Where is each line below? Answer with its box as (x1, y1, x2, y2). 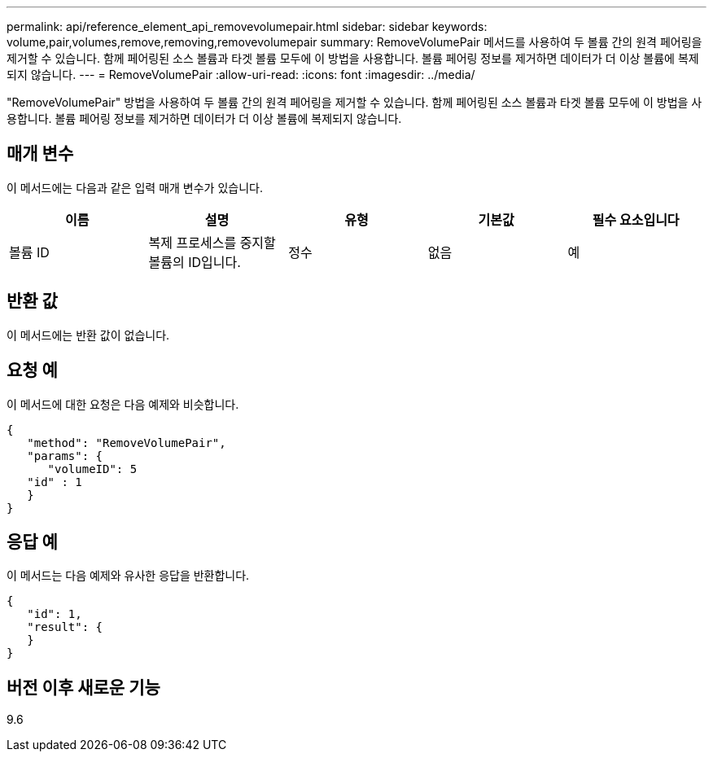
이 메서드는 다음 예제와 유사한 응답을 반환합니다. (7, 568, 250, 583)
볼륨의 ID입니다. (148, 253, 241, 270)
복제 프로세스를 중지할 (148, 234, 276, 251)
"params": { (27, 449, 103, 462)
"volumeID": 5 (47, 462, 138, 475)
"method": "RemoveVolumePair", (27, 436, 226, 449)
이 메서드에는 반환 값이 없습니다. (7, 327, 170, 342)
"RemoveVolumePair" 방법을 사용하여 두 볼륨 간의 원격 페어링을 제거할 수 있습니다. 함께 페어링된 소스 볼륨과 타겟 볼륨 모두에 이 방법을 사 (7, 95, 702, 109)
